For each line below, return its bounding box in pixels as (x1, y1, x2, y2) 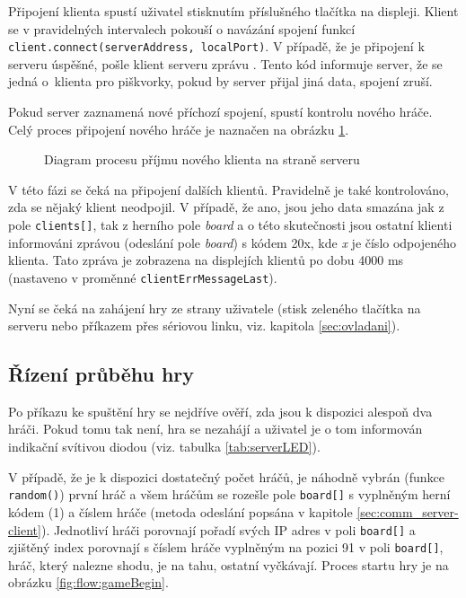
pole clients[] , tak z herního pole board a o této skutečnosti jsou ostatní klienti (8, 215, 453, 233)
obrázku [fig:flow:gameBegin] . (8, 573, 169, 592)
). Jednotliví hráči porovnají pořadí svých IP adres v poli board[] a (40, 520, 416, 539)
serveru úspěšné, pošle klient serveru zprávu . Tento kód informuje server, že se (8, 54, 443, 73)
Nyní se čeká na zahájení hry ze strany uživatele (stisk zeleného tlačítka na (8, 298, 421, 317)
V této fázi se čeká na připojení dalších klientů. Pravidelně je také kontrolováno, (8, 180, 449, 198)
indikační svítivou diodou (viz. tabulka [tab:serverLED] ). (8, 437, 321, 456)
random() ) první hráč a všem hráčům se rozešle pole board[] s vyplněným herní (8, 485, 451, 504)
